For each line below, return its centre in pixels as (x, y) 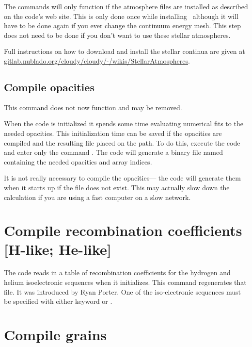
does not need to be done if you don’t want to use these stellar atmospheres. (117, 35)
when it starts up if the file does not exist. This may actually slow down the (117, 187)
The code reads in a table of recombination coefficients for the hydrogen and (117, 273)
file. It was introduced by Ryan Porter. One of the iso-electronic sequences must (122, 291)
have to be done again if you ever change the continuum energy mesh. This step (123, 25)
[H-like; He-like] (58, 249)
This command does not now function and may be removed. (93, 107)
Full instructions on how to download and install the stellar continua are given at (125, 51)
